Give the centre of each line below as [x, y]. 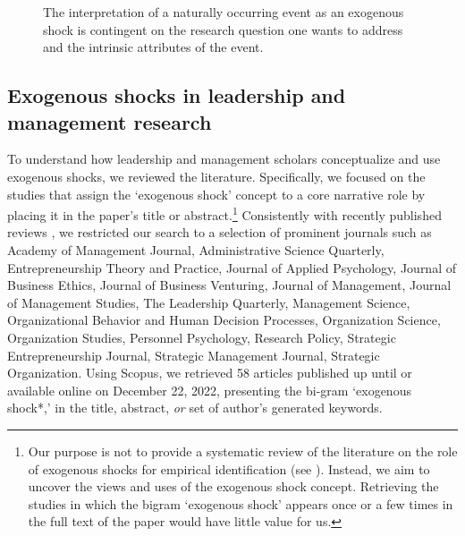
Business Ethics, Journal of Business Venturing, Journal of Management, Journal [229, 285]
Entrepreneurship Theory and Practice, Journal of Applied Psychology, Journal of [232, 267]
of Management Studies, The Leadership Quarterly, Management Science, [209, 302]
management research [110, 121]
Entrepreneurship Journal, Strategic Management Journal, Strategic [194, 355]
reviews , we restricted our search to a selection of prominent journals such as [220, 232]
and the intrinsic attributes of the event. [153, 47]
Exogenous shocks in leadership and [177, 95]
